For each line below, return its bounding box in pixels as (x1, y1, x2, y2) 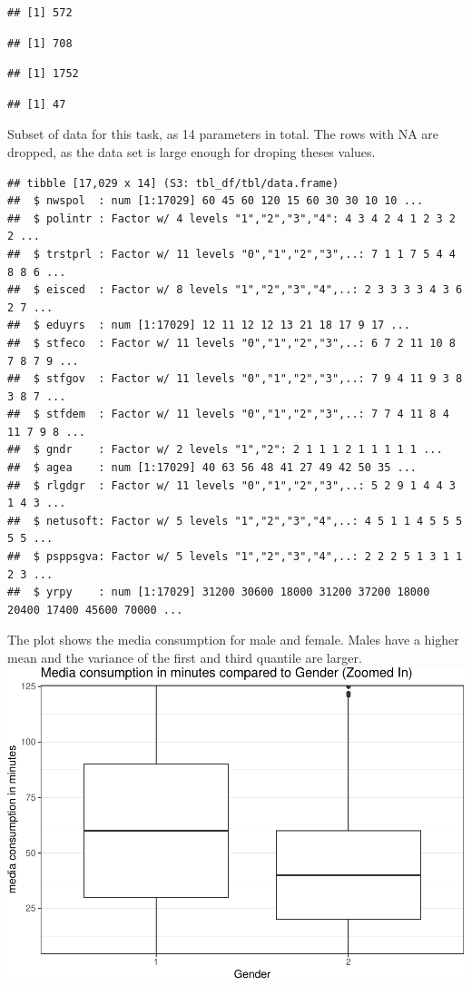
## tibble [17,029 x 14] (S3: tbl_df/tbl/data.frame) (7, 176, 339, 190)
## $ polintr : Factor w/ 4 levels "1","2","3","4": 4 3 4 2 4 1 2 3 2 (7, 212, 456, 225)
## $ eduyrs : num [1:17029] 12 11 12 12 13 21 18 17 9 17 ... (7, 319, 410, 332)
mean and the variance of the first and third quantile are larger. (7, 648, 362, 666)
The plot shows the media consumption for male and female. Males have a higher (7, 630, 459, 649)
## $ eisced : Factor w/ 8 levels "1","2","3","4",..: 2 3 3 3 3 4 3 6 (7, 283, 463, 297)
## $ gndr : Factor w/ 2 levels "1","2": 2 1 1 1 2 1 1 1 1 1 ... (7, 443, 443, 457)
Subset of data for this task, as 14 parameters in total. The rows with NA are (7, 124, 439, 143)
